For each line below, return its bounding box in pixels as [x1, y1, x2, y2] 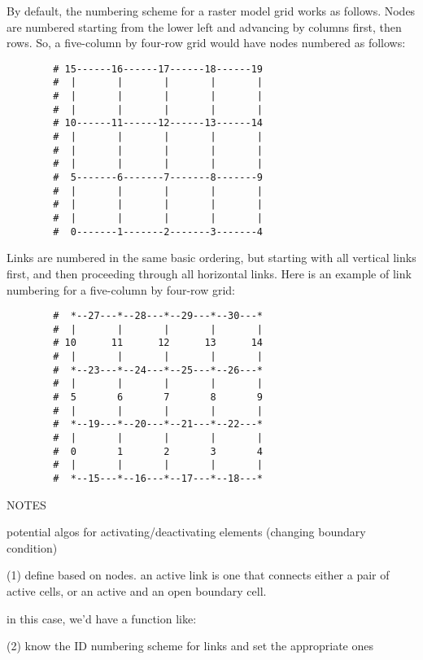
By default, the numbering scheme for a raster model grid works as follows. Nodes [7, 2, 416, 19]
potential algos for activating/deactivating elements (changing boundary [7, 523, 366, 540]
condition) [7, 539, 58, 556]
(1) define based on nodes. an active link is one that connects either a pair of [7, 566, 390, 584]
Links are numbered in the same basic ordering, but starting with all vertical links [7, 249, 416, 266]
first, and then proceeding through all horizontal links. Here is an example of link [7, 264, 412, 282]
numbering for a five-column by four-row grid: [7, 281, 236, 298]
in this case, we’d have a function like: [7, 610, 197, 627]
